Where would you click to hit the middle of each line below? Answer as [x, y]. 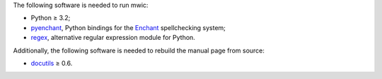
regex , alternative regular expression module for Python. [113, 38]
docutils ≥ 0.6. [52, 63]
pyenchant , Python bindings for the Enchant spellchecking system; [128, 27]
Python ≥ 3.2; [51, 18]
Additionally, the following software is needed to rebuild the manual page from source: [139, 50]
